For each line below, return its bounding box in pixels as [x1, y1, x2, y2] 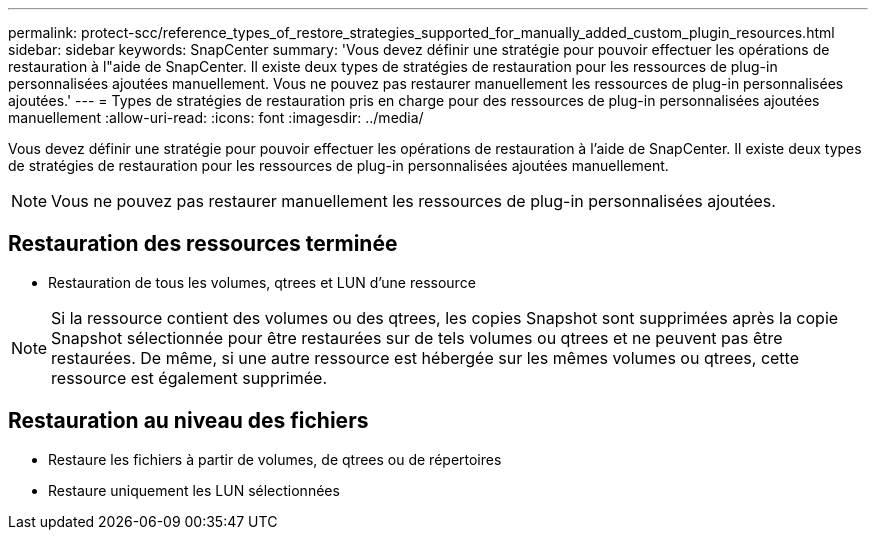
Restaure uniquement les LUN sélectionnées [48, 481, 340, 499]
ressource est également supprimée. [51, 367, 328, 388]
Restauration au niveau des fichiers [8, 408, 369, 434]
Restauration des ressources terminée [8, 231, 398, 257]
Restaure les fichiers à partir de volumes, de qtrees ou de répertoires [48, 450, 502, 468]
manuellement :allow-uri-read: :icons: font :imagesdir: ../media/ [8, 109, 424, 126]
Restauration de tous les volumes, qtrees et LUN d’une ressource [48, 273, 476, 291]
